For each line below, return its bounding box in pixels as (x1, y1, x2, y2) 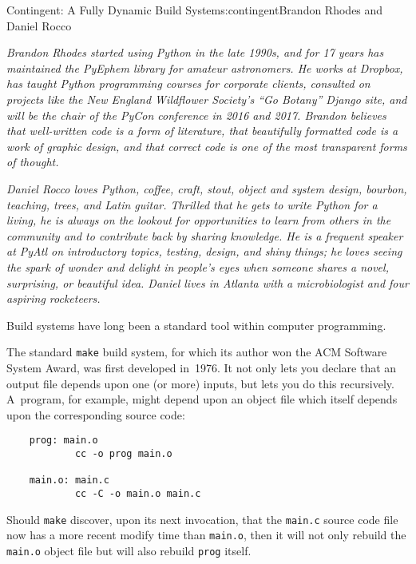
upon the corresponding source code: (6, 406, 185, 423)
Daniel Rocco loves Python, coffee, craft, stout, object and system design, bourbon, (6, 180, 407, 197)
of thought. (6, 153, 59, 170)
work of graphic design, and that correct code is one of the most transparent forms (6, 137, 407, 154)
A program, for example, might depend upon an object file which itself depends (6, 391, 398, 407)
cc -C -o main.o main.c (74, 487, 201, 499)
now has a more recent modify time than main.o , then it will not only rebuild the (6, 526, 406, 543)
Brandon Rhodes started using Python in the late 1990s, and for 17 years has (6, 44, 384, 61)
